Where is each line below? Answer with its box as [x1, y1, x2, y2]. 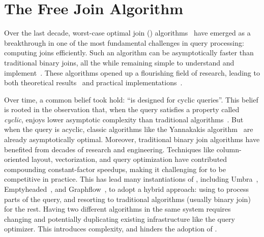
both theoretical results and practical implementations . [4, 77, 183, 88]
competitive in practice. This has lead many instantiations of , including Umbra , [4, 174, 258, 184]
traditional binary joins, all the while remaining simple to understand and [4, 57, 234, 67]
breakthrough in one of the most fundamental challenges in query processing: [4, 37, 244, 48]
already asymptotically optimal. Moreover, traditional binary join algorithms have [4, 134, 260, 145]
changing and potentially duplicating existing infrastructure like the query [4, 213, 235, 224]
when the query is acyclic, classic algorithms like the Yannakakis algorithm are [4, 124, 253, 134]
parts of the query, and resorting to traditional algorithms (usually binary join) [4, 193, 251, 204]
